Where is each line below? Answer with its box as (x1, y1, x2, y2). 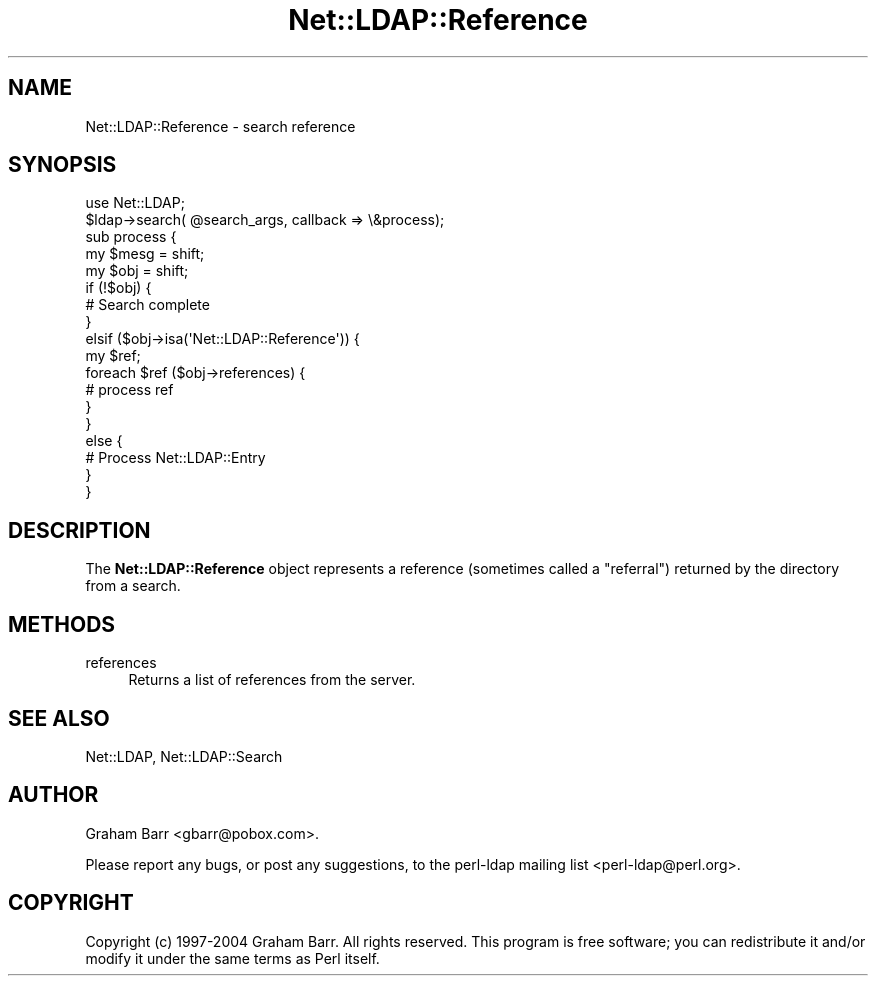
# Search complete (85, 296, 210, 314)
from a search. (85, 577, 181, 595)
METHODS (8, 611, 116, 637)
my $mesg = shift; (85, 245, 205, 263)
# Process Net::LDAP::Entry (85, 449, 266, 467)
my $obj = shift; (85, 262, 189, 280)
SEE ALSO (8, 705, 110, 731)
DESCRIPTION (8, 517, 151, 543)
